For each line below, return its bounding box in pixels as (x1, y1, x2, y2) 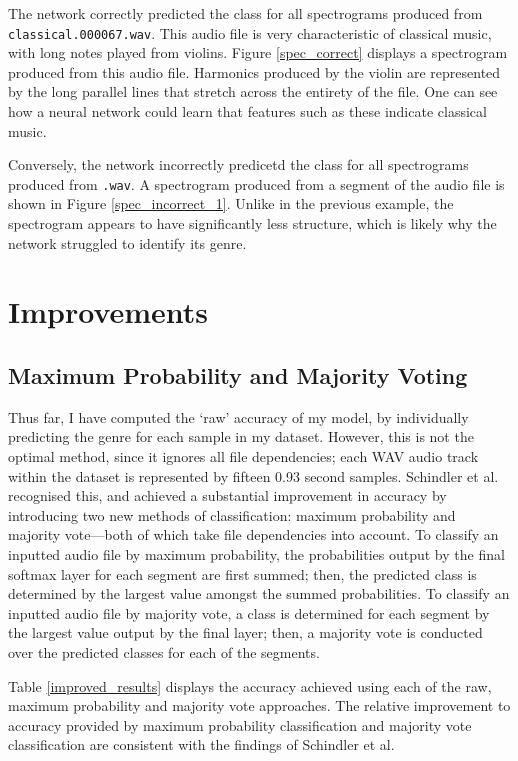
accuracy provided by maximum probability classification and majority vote (8, 714, 472, 735)
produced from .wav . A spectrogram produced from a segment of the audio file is (8, 173, 505, 194)
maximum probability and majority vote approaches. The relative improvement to (8, 695, 511, 716)
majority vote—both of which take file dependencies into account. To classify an (8, 524, 499, 545)
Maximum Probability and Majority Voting (8, 360, 468, 391)
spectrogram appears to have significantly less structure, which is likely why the (8, 213, 497, 234)
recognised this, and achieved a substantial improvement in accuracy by (8, 485, 447, 506)
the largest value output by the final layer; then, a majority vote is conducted (8, 622, 483, 643)
